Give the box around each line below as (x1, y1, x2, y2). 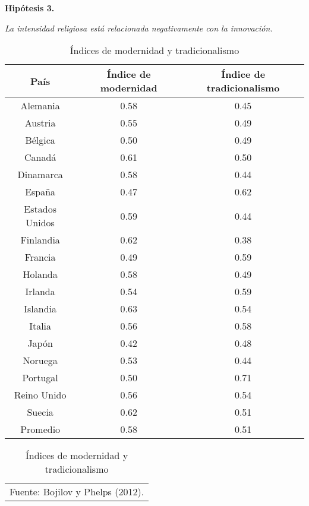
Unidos (26, 216, 55, 230)
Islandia (24, 302, 57, 316)
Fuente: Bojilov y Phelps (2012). (10, 485, 144, 499)
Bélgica (25, 133, 55, 147)
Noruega (23, 353, 58, 368)
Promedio (20, 422, 61, 437)
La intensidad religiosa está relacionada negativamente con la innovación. (5, 21, 273, 34)
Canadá (24, 150, 56, 165)
